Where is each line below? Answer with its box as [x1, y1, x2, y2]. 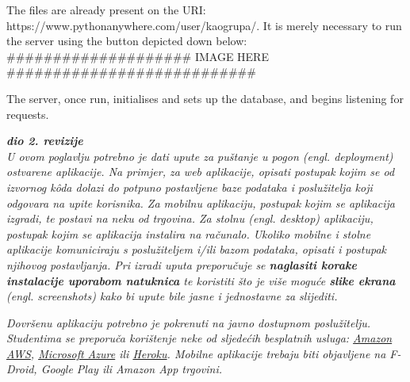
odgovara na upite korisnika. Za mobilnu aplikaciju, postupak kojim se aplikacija [6, 194, 395, 211]
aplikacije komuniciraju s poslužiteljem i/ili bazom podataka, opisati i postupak [6, 241, 387, 258]
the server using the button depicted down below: [6, 32, 247, 49]
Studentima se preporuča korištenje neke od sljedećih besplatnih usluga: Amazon [6, 330, 393, 346]
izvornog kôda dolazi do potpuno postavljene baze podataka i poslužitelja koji [6, 178, 373, 195]
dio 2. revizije [6, 132, 83, 149]
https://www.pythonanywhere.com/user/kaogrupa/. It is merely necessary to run [6, 17, 402, 33]
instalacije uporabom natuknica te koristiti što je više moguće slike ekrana [6, 272, 396, 288]
